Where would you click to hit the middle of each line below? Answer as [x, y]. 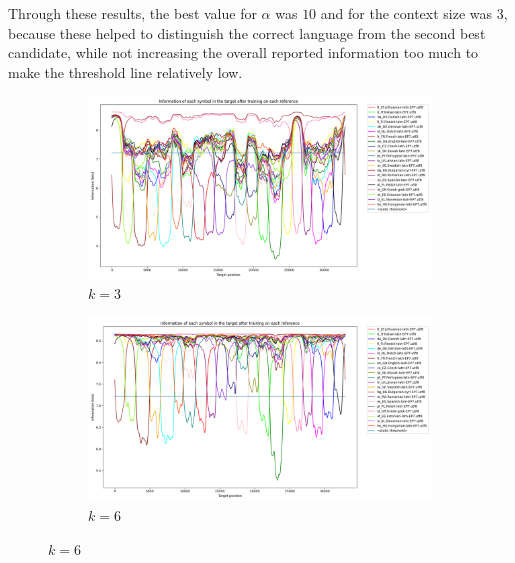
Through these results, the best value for [132, 13]
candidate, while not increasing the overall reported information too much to [243, 52]
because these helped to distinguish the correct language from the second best [247, 32]
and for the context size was [406, 13]
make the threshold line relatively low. [125, 71]
